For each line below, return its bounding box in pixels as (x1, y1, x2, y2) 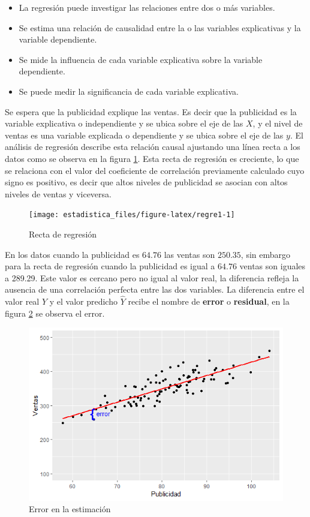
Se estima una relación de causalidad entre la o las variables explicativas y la (19, 21, 301, 34)
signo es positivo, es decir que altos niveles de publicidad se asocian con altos (5, 176, 288, 188)
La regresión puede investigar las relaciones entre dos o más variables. (19, 1, 275, 13)
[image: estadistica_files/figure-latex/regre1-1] (29, 211, 235, 220)
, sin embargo (240, 248, 291, 260)
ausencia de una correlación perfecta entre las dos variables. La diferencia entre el (5, 283, 305, 296)
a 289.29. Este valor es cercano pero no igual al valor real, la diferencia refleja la (5, 271, 299, 284)
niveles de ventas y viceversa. (5, 187, 112, 200)
